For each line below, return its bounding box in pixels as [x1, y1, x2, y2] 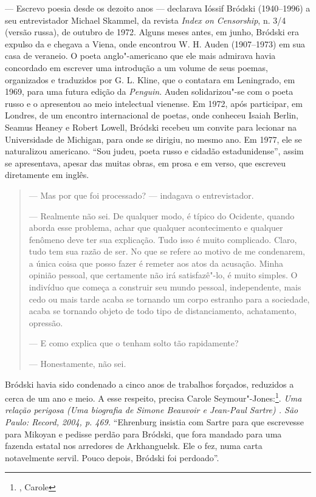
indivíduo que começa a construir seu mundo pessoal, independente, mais [29, 281, 301, 293]
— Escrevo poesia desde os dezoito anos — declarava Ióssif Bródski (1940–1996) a [5, 2, 311, 14]
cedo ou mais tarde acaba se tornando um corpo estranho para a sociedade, [29, 292, 310, 305]
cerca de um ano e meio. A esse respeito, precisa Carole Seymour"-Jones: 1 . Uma [5, 390, 302, 404]
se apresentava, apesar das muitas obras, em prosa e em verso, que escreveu [5, 156, 286, 169]
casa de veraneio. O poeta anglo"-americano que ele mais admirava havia [5, 49, 276, 62]
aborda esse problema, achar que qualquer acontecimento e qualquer [29, 221, 283, 234]
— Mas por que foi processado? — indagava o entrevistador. [29, 188, 254, 201]
